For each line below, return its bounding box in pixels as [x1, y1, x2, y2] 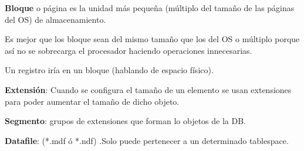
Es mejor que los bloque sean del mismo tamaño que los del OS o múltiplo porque [5, 33, 300, 45]
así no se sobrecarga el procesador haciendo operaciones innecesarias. [5, 44, 252, 56]
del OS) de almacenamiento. [5, 13, 106, 25]
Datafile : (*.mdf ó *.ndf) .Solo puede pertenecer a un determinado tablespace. [5, 134, 289, 146]
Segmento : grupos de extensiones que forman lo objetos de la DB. [5, 115, 246, 127]
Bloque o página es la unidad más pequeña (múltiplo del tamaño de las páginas [5, 2, 295, 13]
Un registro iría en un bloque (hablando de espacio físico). [5, 64, 214, 76]
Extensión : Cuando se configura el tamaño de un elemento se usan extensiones [5, 83, 292, 95]
